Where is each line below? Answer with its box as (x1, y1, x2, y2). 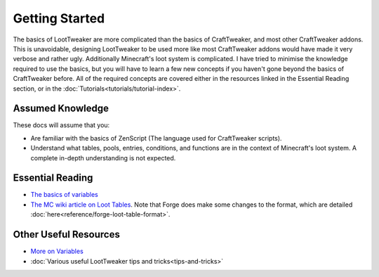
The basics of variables (30, 191, 98, 199)
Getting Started (13, 11, 105, 26)
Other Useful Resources (13, 228, 121, 240)
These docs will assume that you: (13, 121, 110, 129)
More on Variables (30, 247, 84, 256)
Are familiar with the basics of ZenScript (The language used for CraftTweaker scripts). (30, 134, 282, 142)
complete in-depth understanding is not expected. (30, 153, 176, 162)
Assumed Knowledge (13, 103, 109, 115)
